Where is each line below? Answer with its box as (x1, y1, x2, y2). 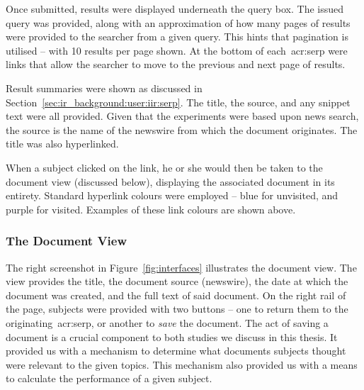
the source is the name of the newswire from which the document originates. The (6, 122, 358, 137)
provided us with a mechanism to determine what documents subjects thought (6, 343, 346, 358)
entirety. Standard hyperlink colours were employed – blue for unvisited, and (6, 188, 339, 203)
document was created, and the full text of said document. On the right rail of (6, 287, 346, 302)
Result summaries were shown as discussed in (6, 80, 203, 95)
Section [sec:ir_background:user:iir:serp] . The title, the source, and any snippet (6, 94, 351, 109)
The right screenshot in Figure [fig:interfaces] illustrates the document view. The (6, 260, 357, 274)
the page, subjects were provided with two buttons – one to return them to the (6, 301, 348, 316)
